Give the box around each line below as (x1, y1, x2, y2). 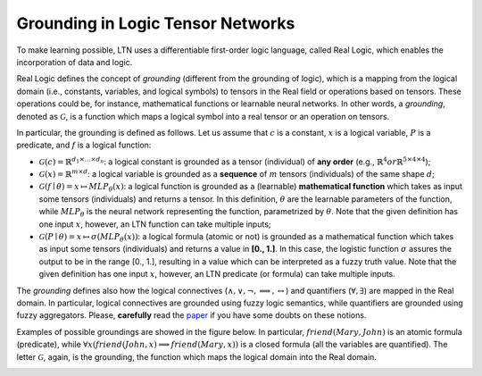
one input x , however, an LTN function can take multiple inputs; (38, 219, 271, 230)
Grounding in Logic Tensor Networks (16, 13, 295, 33)
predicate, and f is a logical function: (16, 139, 152, 151)
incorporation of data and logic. (16, 56, 133, 67)
